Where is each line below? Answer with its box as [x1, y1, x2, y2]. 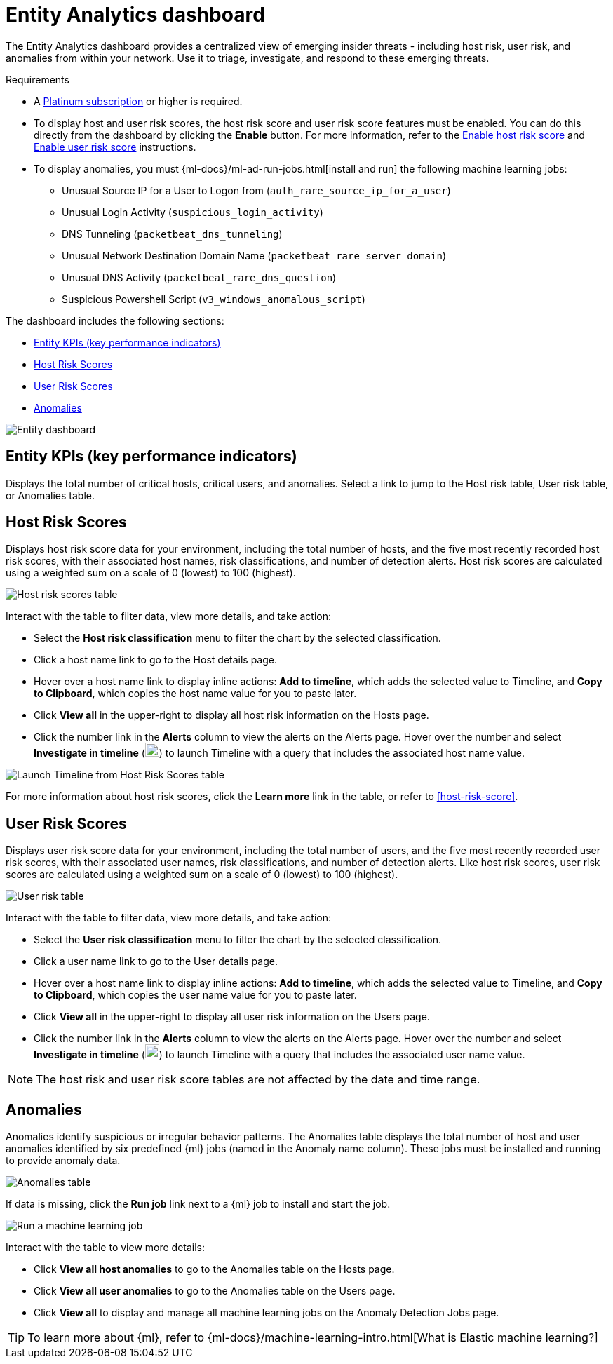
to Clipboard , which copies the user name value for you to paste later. [34, 989, 357, 1001]
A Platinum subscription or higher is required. [34, 95, 243, 107]
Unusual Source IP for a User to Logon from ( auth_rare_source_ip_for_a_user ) [62, 184, 451, 196]
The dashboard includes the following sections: [6, 314, 224, 327]
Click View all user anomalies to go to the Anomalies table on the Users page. [34, 1285, 396, 1297]
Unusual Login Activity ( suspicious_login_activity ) [62, 205, 323, 218]
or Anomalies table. [6, 489, 95, 501]
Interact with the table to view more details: [6, 1241, 206, 1254]
